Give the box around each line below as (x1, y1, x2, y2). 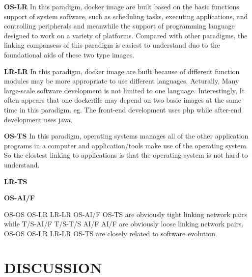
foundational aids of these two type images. (4, 49, 135, 59)
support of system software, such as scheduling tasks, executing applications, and (4, 11, 248, 21)
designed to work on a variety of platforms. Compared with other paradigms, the (4, 30, 248, 40)
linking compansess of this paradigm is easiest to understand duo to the (4, 40, 220, 50)
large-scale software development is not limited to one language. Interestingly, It (4, 85, 245, 95)
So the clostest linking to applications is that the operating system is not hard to (4, 150, 248, 160)
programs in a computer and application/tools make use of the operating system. (4, 140, 248, 150)
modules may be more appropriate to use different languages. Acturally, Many (4, 76, 239, 86)
